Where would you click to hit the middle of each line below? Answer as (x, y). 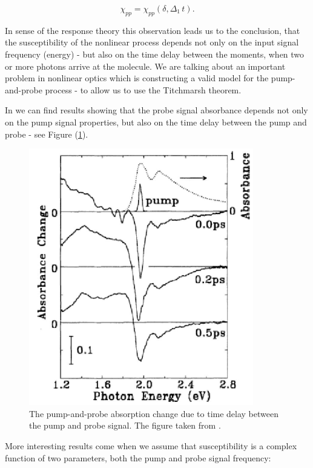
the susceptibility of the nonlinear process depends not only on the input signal (152, 42)
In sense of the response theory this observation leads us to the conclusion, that (153, 30)
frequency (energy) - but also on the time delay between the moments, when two (155, 54)
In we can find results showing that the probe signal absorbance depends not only (156, 110)
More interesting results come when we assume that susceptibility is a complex (151, 445)
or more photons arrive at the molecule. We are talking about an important (145, 66)
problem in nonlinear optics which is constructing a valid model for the (137, 78)
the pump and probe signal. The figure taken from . (125, 425)
